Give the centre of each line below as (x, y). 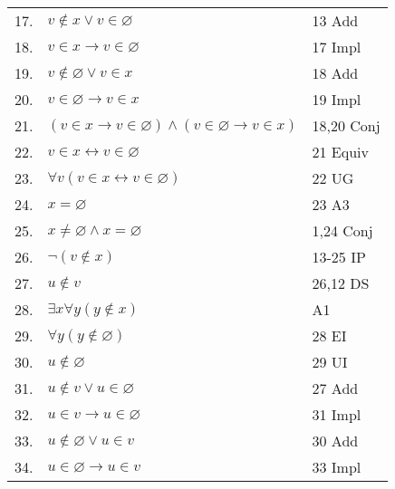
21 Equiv (340, 152)
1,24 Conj (342, 230)
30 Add (335, 441)
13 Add (335, 20)
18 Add (335, 73)
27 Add (335, 388)
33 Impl (337, 467)
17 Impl (337, 47)
